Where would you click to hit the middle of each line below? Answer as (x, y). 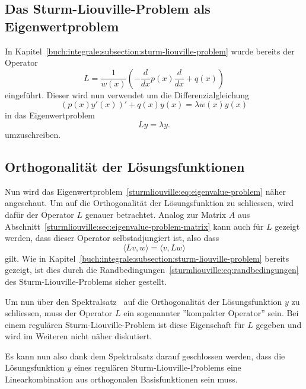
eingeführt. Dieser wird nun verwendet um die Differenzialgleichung (127, 94)
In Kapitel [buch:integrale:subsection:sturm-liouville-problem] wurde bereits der (150, 51)
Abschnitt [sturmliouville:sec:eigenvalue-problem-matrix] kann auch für (134, 226)
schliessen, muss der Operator (59, 313)
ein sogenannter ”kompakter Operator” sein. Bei (211, 313)
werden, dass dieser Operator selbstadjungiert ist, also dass (112, 238)
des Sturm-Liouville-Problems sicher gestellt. (86, 281)
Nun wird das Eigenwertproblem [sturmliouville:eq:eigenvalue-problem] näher (145, 191)
